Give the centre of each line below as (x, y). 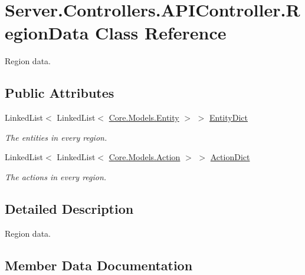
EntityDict (229, 117)
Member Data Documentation (99, 265)
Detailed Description (69, 208)
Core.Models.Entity (144, 117)
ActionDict (230, 157)
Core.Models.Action (145, 157)
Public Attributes (60, 93)
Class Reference (161, 33)
